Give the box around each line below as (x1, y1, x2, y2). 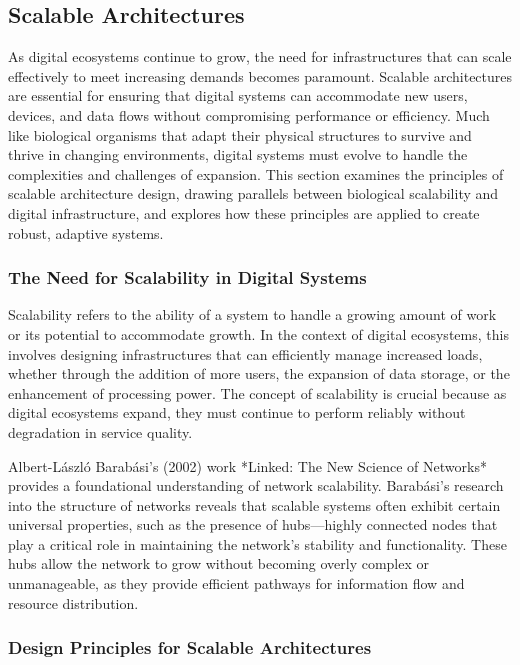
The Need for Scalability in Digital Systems (8, 265, 367, 290)
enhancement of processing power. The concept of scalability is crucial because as (8, 382, 507, 403)
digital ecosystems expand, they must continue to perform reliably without (8, 402, 466, 423)
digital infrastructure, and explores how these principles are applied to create (8, 202, 480, 223)
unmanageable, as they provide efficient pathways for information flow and (8, 573, 465, 594)
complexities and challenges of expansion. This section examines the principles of (8, 163, 504, 184)
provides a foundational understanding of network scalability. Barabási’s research (8, 475, 504, 496)
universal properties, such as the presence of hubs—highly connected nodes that (8, 514, 498, 535)
